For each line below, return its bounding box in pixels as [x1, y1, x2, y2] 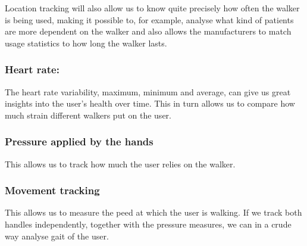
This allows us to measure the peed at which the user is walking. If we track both [5, 206, 302, 219]
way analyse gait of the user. [5, 229, 109, 242]
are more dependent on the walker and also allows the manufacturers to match [5, 25, 292, 38]
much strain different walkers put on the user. [5, 108, 171, 121]
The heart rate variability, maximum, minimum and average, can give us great [5, 85, 291, 98]
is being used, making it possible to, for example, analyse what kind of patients [5, 13, 294, 26]
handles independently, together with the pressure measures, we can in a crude [5, 218, 292, 230]
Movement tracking [5, 183, 100, 198]
